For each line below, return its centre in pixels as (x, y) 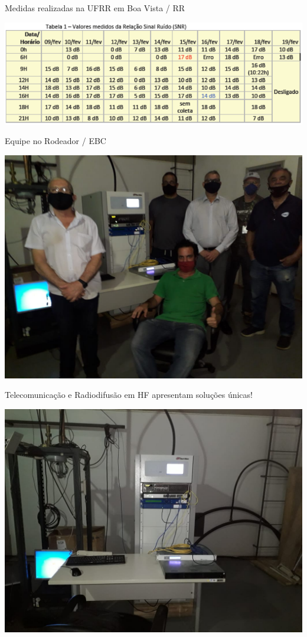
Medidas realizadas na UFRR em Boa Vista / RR (95, 8)
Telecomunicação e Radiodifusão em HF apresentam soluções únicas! (129, 395)
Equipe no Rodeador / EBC (55, 141)
